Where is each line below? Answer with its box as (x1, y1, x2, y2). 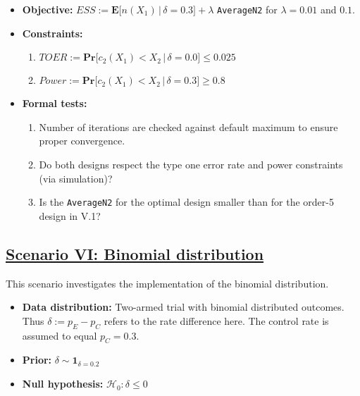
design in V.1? (39, 208, 101, 223)
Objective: (22, 2, 73, 16)
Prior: (22, 352, 52, 367)
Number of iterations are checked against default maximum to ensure (39, 119, 338, 134)
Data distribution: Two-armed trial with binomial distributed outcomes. (22, 299, 345, 314)
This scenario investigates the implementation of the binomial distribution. (6, 276, 329, 290)
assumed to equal (22, 328, 97, 342)
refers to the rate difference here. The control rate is (104, 313, 329, 328)
